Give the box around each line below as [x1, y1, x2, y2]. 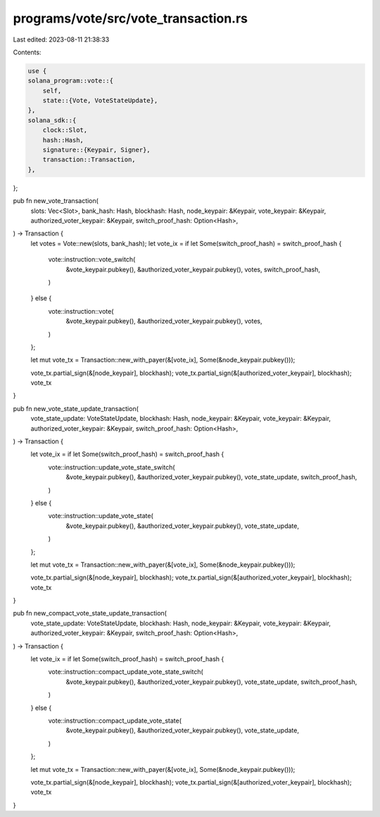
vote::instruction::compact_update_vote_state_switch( [48, 668, 203, 676]
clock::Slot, [42, 126, 88, 134]
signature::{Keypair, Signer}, [42, 146, 151, 154]
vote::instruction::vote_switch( [48, 255, 136, 264]
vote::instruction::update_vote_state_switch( [48, 462, 175, 472]
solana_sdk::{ [27, 116, 77, 124]
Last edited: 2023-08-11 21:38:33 [13, 35, 110, 44]
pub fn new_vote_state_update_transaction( [13, 404, 139, 412]
